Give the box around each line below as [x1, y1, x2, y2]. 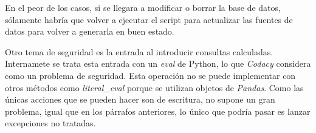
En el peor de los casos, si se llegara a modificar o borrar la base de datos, [5, 1, 281, 13]
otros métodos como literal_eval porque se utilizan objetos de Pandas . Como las [5, 81, 304, 94]
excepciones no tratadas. [5, 117, 96, 129]
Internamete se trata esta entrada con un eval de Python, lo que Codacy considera [5, 57, 311, 70]
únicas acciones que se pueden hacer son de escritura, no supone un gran [5, 93, 275, 106]
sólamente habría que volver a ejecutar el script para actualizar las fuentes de [5, 13, 293, 26]
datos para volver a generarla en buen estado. [5, 25, 174, 38]
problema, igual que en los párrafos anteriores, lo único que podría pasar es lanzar [5, 104, 311, 117]
